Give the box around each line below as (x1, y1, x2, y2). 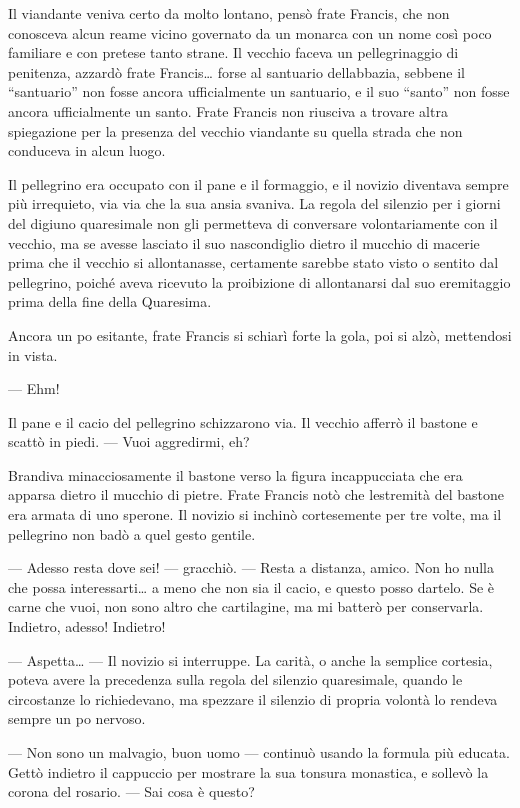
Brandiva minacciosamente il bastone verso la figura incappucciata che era (8, 464, 463, 485)
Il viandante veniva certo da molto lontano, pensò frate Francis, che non (8, 3, 450, 23)
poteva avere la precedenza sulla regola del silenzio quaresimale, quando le (8, 669, 463, 690)
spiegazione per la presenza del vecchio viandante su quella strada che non (8, 120, 463, 141)
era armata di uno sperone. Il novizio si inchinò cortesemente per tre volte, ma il (8, 504, 502, 525)
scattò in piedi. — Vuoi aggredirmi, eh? (8, 431, 250, 452)
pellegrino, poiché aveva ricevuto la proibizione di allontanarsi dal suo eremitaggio (8, 271, 511, 292)
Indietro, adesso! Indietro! (8, 616, 166, 637)
